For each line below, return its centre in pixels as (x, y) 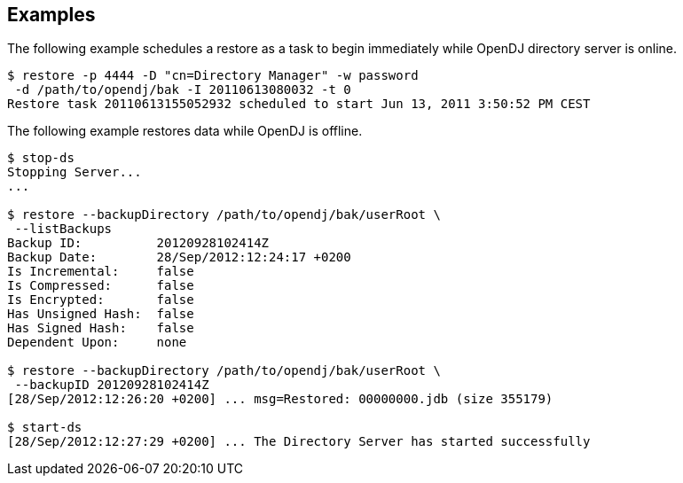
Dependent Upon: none (97, 343)
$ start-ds (45, 428)
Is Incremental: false (101, 272)
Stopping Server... (75, 172)
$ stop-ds (41, 158)
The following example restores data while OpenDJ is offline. (185, 131)
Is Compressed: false (101, 286)
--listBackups (63, 229)
